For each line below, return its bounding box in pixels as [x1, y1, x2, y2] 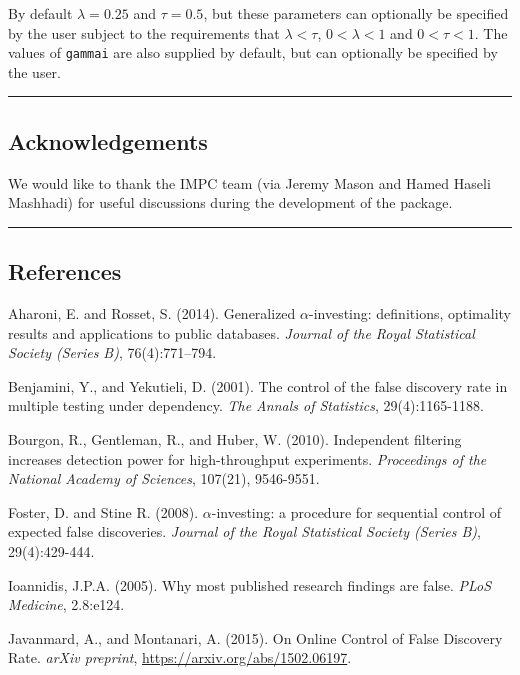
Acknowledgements [8, 125, 208, 156]
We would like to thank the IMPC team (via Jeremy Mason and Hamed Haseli [8, 172, 491, 193]
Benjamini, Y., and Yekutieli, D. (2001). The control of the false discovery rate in [8, 375, 508, 396]
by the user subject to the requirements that [8, 22, 280, 43]
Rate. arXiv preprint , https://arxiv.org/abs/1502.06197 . [8, 647, 352, 668]
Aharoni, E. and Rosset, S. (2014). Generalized [8, 303, 296, 324]
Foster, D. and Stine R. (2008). [8, 501, 199, 522]
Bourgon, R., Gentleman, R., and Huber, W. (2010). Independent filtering [8, 429, 462, 449]
